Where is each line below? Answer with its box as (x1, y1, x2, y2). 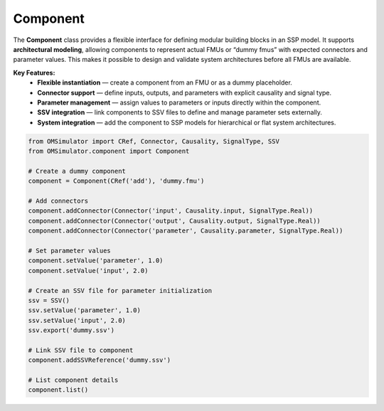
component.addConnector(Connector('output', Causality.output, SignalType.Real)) (28, 217, 321, 225)
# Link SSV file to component (28, 346, 134, 354)
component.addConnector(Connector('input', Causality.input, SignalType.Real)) (28, 207, 314, 215)
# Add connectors (28, 197, 89, 205)
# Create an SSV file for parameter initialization (28, 287, 213, 294)
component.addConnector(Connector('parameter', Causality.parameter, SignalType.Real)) (28, 227, 343, 235)
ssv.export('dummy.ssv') (28, 326, 115, 334)
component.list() (28, 386, 89, 394)
